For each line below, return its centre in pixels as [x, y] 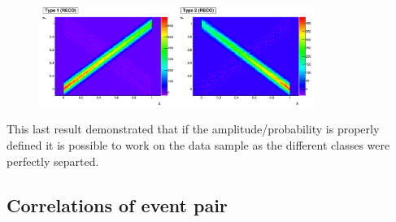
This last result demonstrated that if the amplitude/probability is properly [193, 129]
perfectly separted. [53, 161]
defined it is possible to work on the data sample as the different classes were [198, 145]
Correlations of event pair [117, 205]
